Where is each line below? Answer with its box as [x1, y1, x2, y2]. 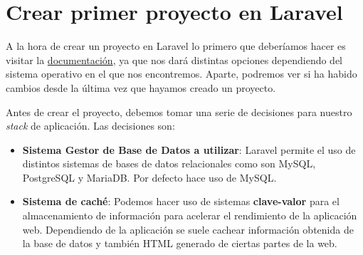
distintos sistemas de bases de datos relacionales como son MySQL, [22, 156, 316, 171]
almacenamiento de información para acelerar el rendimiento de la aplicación [22, 208, 357, 223]
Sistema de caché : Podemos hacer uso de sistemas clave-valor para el [22, 194, 340, 209]
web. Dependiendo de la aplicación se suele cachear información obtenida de [22, 222, 354, 236]
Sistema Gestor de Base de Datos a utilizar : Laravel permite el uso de [22, 142, 356, 157]
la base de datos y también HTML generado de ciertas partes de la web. [22, 236, 337, 251]
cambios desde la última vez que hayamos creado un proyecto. [6, 80, 276, 95]
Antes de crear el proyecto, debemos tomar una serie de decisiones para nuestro [6, 104, 352, 119]
